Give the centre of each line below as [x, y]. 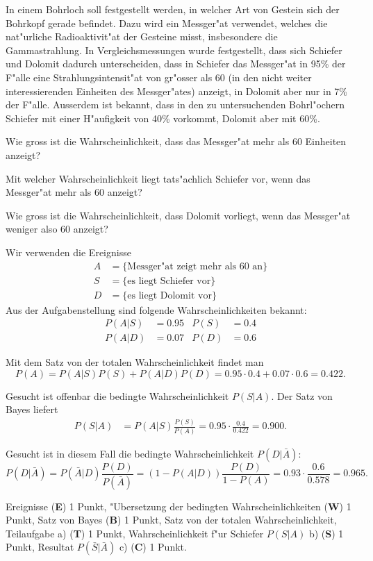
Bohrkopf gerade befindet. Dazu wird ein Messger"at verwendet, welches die [167, 23]
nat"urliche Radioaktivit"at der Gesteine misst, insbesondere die [142, 36]
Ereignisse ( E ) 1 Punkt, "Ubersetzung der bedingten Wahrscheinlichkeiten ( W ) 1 [179, 506]
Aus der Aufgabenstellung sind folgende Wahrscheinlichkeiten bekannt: [156, 309]
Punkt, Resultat [40, 547]
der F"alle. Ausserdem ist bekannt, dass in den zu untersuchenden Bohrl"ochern [175, 104]
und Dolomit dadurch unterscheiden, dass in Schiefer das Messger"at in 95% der [176, 64]
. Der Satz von [302, 395]
